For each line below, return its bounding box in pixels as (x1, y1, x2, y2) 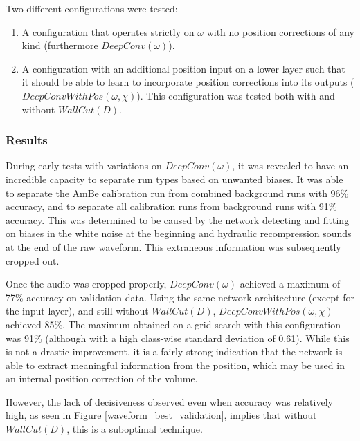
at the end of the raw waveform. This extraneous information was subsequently (6, 239, 341, 254)
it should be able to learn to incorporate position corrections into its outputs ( (21, 75, 354, 89)
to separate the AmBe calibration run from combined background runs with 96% (6, 185, 349, 200)
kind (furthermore (21, 38, 98, 53)
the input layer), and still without (6, 303, 149, 318)
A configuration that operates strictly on (21, 24, 195, 39)
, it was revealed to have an (232, 158, 349, 173)
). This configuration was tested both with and (136, 88, 335, 102)
